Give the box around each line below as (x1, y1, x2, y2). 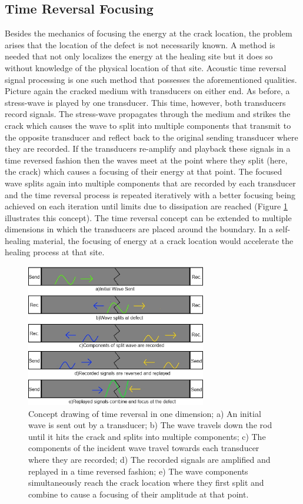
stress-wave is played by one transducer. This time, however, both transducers (5, 96, 286, 108)
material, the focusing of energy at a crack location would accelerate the (33, 234, 294, 246)
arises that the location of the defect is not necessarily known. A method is (5, 38, 275, 51)
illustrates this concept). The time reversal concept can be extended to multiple (5, 211, 292, 223)
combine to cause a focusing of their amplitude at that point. (28, 488, 249, 500)
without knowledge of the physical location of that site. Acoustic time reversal (5, 61, 287, 74)
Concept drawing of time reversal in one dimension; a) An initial (28, 407, 261, 419)
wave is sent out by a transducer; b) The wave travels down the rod (28, 419, 272, 431)
